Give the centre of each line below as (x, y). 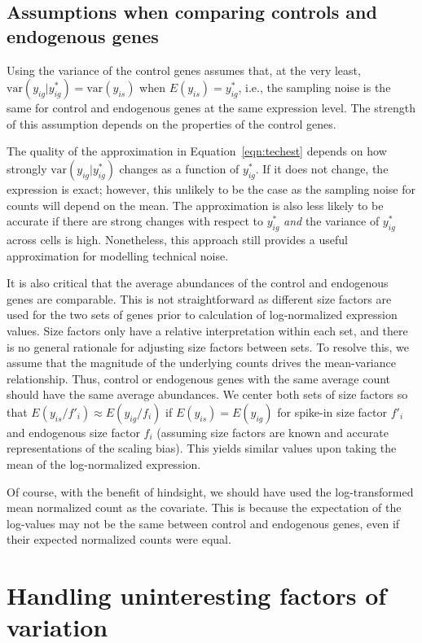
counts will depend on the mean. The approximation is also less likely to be (195, 205)
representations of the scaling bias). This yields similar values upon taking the (202, 448)
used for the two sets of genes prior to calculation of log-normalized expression (202, 315)
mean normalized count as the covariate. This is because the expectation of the (204, 507)
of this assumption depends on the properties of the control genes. (171, 123)
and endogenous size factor (73, 432)
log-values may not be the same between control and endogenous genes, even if (203, 523)
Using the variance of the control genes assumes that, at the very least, (184, 70)
